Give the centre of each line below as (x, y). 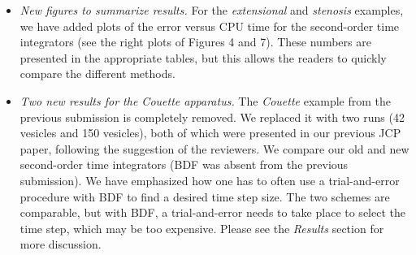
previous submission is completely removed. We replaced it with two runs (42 (212, 117)
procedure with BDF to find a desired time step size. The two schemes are (205, 196)
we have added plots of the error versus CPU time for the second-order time (210, 26)
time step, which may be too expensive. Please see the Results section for (202, 228)
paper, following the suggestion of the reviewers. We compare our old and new (214, 148)
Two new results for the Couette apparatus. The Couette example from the (206, 100)
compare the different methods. (97, 73)
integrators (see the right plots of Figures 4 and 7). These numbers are (195, 42)
